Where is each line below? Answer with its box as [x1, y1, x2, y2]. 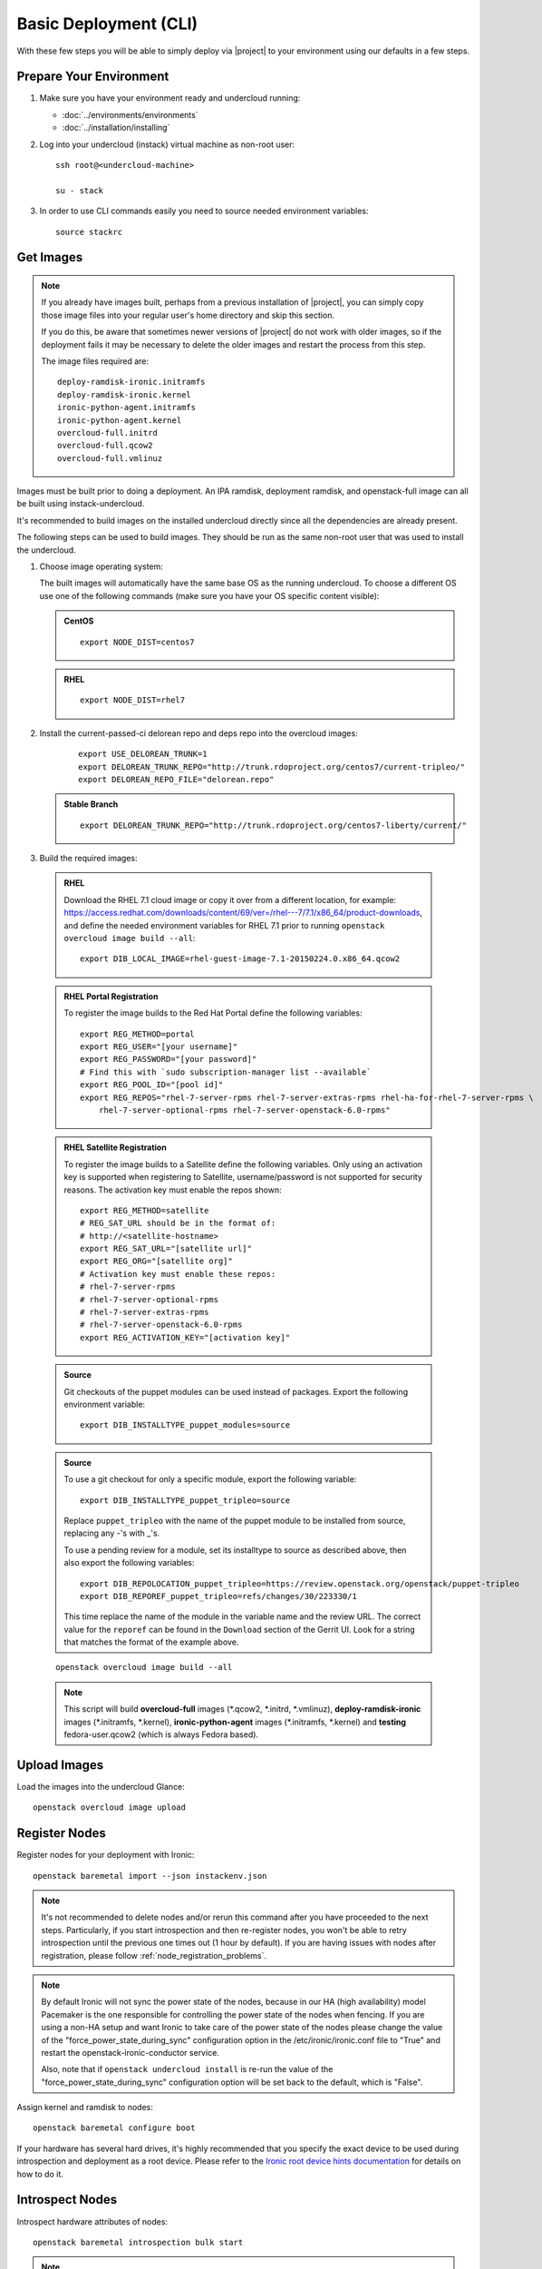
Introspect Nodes [16, 2192, 118, 2207]
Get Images [16, 250, 83, 265]
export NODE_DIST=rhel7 [80, 695, 186, 705]
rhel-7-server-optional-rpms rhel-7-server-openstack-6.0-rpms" [98, 1105, 391, 1115]
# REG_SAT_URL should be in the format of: [80, 1218, 276, 1229]
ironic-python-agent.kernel [57, 415, 182, 426]
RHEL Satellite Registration [63, 1142, 167, 1153]
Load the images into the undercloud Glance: [16, 1781, 185, 1792]
